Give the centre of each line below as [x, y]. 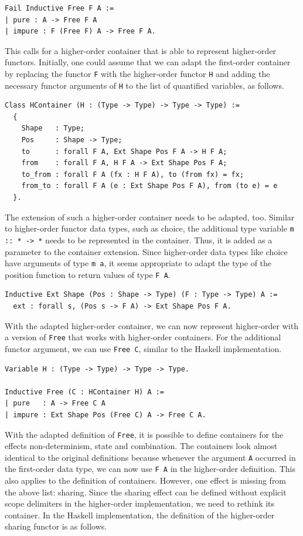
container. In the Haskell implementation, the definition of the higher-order [140, 515]
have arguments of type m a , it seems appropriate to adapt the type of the [138, 263]
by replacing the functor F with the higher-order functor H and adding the [137, 73]
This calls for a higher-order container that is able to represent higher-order [141, 50]
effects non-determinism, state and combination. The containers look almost [141, 446]
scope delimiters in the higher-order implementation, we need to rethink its [140, 503]
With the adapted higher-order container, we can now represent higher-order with [151, 325]
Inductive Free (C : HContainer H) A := [85, 392]
